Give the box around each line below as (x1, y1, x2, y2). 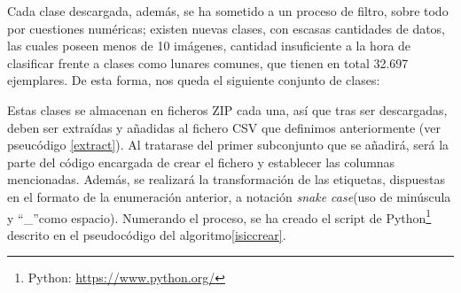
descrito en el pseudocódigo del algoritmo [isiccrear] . (7, 225, 286, 243)
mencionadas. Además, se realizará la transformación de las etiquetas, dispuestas (7, 170, 445, 189)
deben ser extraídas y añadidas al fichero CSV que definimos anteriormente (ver (7, 118, 441, 136)
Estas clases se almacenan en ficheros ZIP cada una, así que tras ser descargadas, (7, 100, 448, 119)
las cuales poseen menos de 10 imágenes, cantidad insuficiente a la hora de (7, 36, 411, 55)
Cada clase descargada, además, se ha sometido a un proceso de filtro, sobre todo (7, 2, 449, 19)
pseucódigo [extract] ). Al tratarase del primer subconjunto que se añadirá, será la (7, 135, 449, 154)
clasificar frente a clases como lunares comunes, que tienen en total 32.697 (7, 53, 409, 72)
